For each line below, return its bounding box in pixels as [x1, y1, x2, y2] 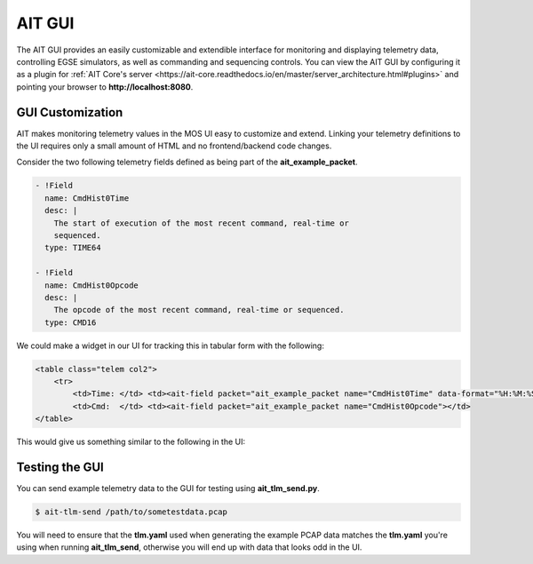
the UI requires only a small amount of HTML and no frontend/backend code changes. [16, 140, 332, 151]
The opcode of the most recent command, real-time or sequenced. [53, 305, 345, 315]
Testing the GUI [16, 460, 104, 475]
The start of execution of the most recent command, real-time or [53, 218, 350, 228]
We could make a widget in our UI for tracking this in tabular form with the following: [16, 340, 324, 351]
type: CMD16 [44, 317, 97, 328]
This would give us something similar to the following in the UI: [16, 436, 246, 448]
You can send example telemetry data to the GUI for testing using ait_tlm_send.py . [16, 483, 320, 494]
